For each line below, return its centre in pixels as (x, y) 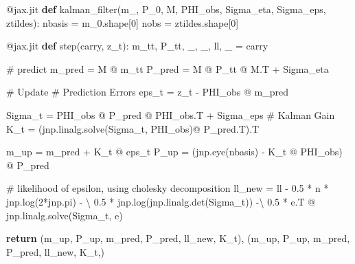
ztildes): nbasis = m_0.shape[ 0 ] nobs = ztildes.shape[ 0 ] (123, 22)
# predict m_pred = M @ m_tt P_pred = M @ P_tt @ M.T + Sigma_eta (168, 68)
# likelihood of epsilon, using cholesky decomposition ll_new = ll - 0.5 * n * (168, 188)
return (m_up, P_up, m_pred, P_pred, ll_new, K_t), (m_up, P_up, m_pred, (178, 238)
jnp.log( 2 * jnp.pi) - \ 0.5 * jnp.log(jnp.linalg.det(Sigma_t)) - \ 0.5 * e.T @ (161, 201)
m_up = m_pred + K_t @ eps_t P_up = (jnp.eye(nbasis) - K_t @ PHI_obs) (174, 152)
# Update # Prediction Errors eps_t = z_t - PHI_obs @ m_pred (147, 92)
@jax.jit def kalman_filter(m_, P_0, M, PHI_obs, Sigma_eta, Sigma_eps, (166, 9)
